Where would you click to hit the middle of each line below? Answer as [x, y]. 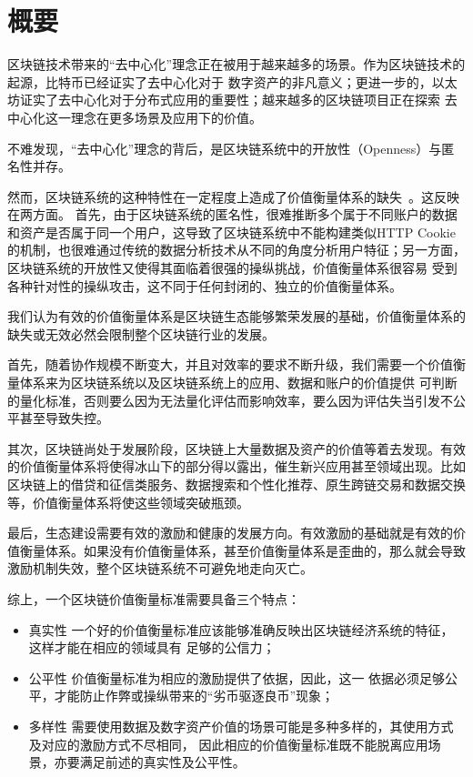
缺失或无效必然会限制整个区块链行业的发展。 [141, 333]
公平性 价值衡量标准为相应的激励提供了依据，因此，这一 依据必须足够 [237, 677]
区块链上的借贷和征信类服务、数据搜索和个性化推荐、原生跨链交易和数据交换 [236, 484]
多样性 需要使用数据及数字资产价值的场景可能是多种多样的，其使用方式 [241, 726]
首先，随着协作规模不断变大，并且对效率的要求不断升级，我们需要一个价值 [230, 364]
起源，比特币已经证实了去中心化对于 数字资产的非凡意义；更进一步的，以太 [232, 81]
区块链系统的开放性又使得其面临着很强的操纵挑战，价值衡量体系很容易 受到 [232, 268]
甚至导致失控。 [64, 418]
